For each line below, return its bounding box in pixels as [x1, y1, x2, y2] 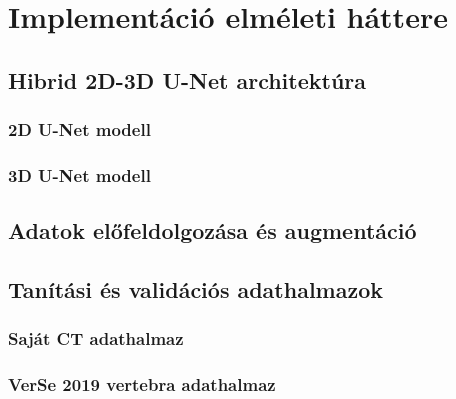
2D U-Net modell [8, 117, 151, 142]
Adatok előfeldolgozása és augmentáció [8, 215, 417, 246]
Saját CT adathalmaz [8, 326, 184, 351]
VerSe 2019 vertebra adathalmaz [8, 372, 276, 397]
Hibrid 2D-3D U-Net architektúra [8, 64, 367, 95]
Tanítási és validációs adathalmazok [8, 274, 384, 305]
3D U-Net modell [8, 162, 151, 187]
